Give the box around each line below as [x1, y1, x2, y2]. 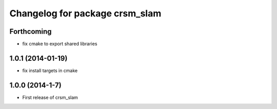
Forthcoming [9, 27, 52, 36]
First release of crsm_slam [22, 94, 78, 100]
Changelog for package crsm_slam [9, 8, 162, 19]
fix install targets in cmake [22, 67, 78, 74]
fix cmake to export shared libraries [22, 41, 97, 47]
